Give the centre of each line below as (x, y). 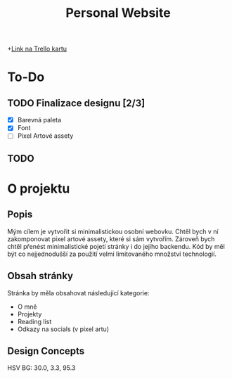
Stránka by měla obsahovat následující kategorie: (78, 293)
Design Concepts (46, 351)
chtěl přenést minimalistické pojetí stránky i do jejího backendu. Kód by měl (116, 246)
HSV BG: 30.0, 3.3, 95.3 (41, 368)
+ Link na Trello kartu (37, 49)
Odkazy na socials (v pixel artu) (63, 329)
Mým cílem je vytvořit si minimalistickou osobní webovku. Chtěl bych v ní (113, 231)
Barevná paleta (39, 120)
